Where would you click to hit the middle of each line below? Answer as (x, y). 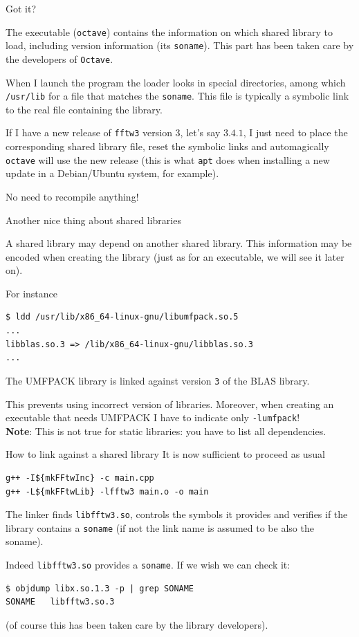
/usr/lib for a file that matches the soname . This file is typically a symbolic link (177, 96)
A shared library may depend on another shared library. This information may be (179, 243)
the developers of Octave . (59, 58)
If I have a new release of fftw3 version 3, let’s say (113, 132)
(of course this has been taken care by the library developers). (137, 624)
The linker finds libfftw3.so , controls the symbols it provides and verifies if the (177, 514)
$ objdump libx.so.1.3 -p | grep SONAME (100, 588)
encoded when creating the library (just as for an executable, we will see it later (175, 256)
